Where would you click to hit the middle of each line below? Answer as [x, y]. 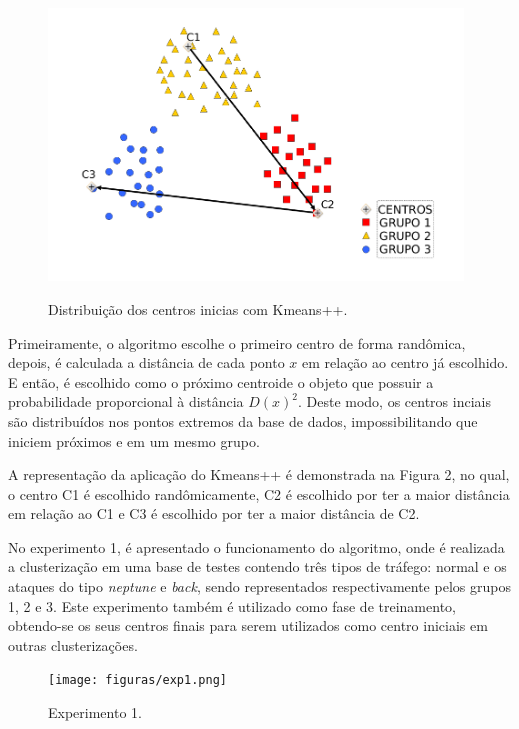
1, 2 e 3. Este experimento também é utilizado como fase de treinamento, [232, 605]
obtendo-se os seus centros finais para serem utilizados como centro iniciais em [248, 625]
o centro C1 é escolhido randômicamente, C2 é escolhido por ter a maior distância [259, 493]
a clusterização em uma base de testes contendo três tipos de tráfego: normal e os [257, 566]
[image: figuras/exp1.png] [137, 680]
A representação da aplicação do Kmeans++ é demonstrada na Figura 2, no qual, [259, 474]
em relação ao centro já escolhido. [405, 362]
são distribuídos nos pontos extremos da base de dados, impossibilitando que [243, 420]
